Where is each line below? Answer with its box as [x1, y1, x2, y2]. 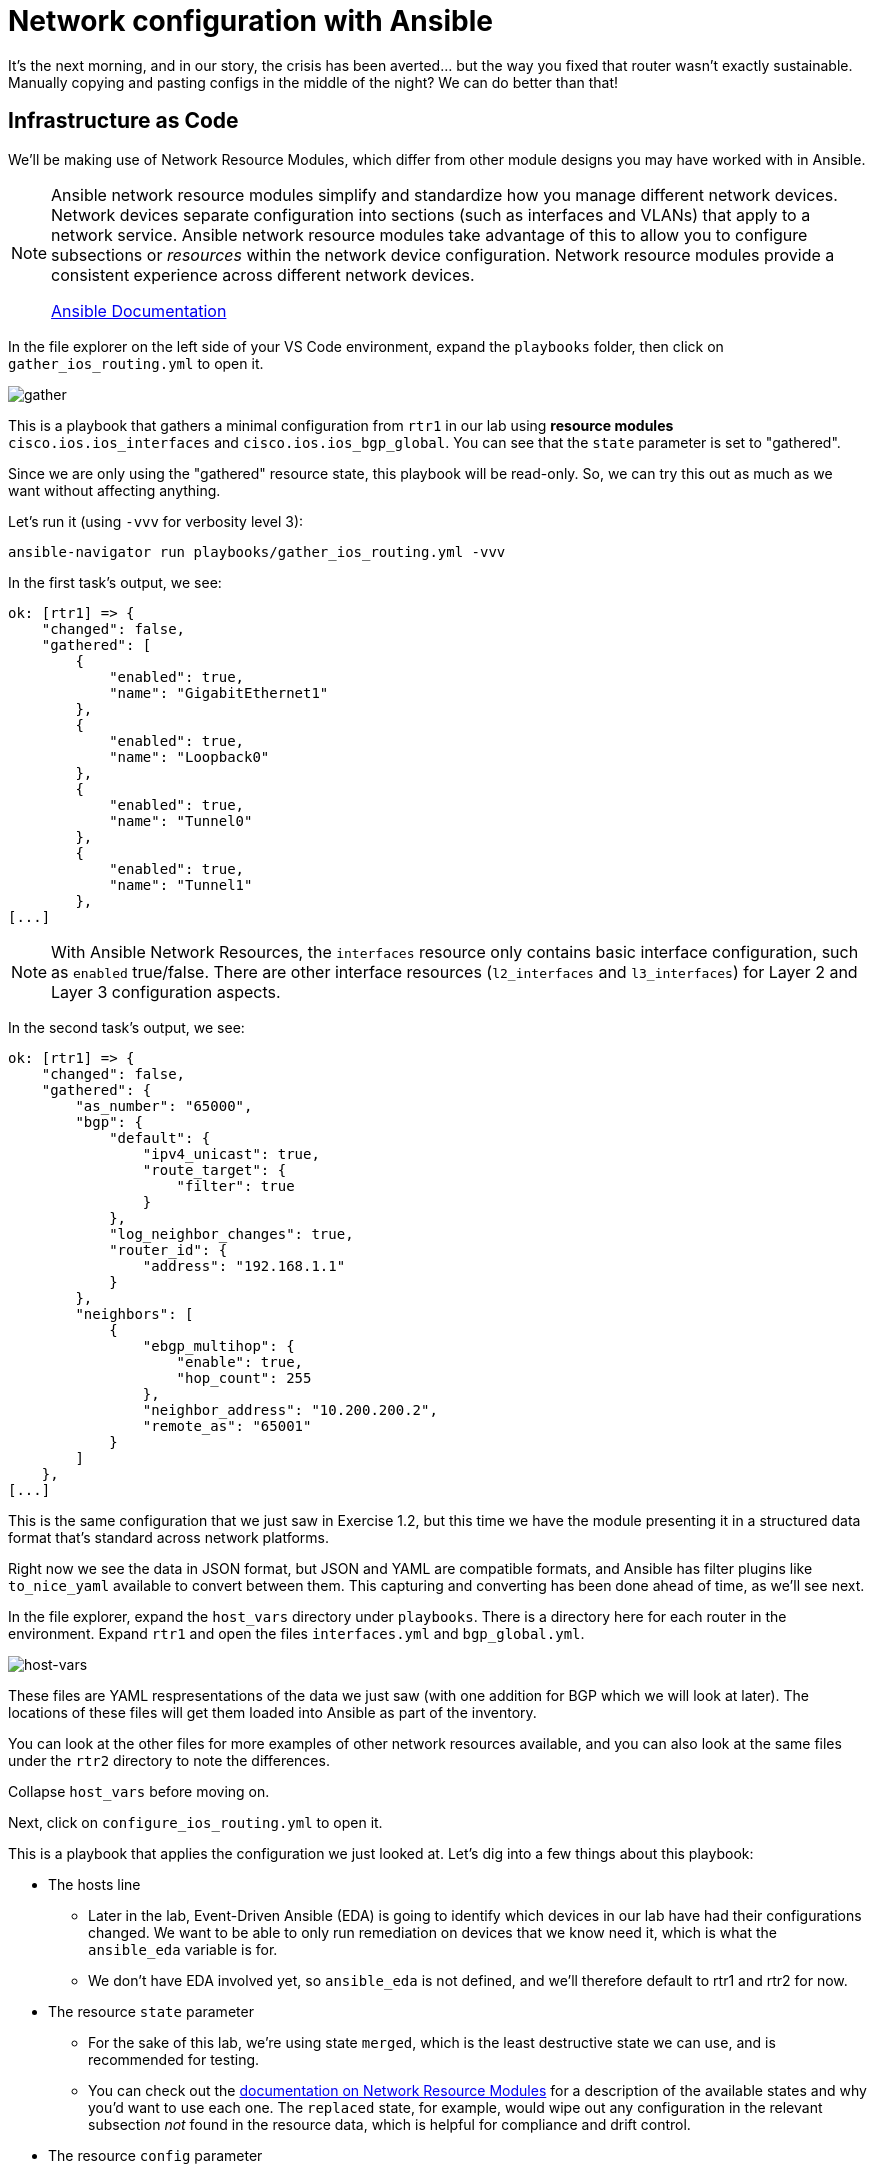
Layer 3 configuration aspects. [51, 981, 281, 1002]
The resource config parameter [48, 2146, 263, 2164]
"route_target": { [142, 1161, 287, 1178]
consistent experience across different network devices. [51, 264, 475, 285]
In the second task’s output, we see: [8, 1018, 245, 1036]
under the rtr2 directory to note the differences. [8, 1751, 330, 1769]
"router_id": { [109, 1241, 228, 1258]
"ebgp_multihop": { [142, 1337, 295, 1354]
